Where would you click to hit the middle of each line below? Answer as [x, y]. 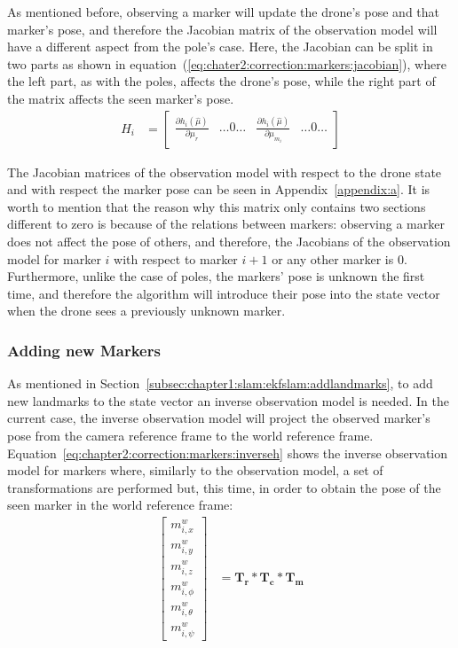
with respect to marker [176, 258]
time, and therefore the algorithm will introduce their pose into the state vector [224, 293]
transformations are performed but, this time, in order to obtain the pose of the [224, 487]
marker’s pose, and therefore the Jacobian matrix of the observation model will [222, 29]
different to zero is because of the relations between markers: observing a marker [226, 224]
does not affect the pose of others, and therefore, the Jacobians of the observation [229, 241]
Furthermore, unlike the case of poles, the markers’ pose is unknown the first [216, 276]
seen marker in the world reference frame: [120, 505]
